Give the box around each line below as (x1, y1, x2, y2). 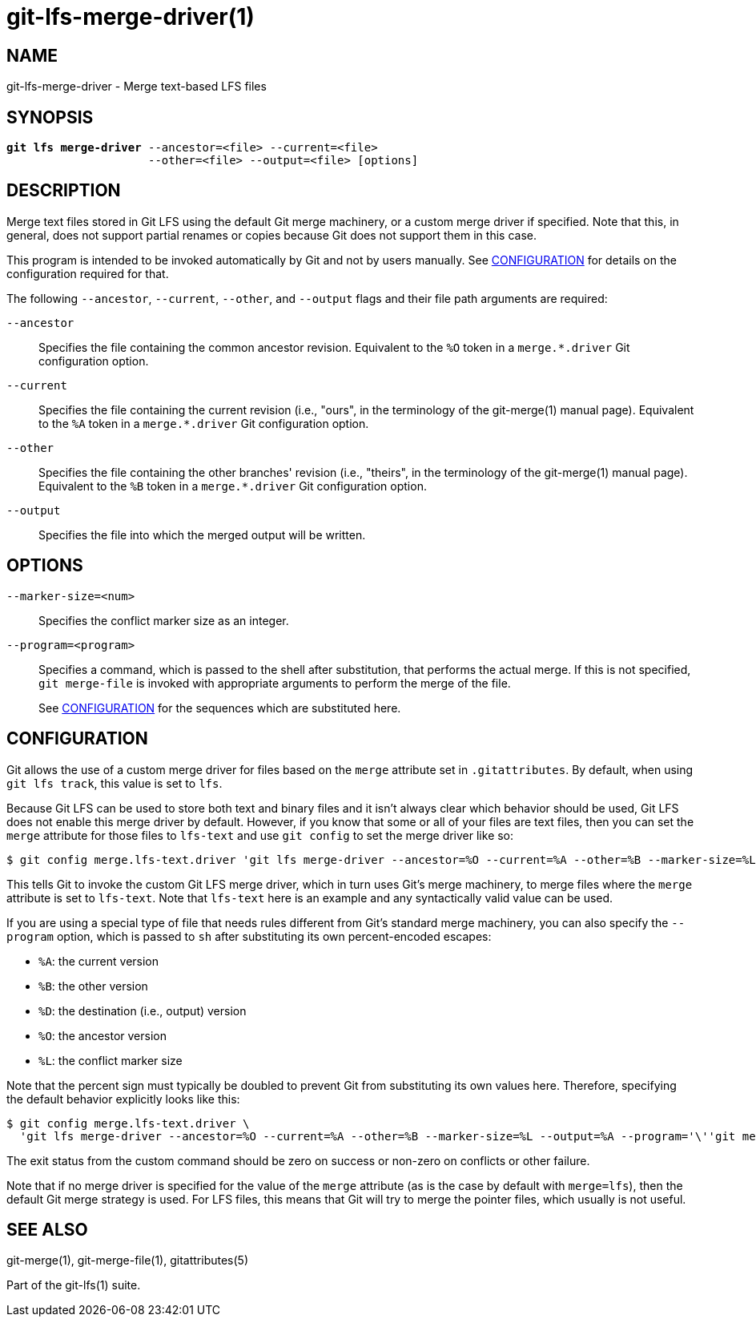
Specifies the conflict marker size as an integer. (38, 613, 289, 627)
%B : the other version (38, 978, 148, 993)
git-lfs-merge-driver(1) (6, 3, 255, 30)
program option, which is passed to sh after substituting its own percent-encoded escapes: (6, 929, 492, 943)
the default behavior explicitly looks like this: (6, 1091, 240, 1106)
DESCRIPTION (6, 180, 121, 201)
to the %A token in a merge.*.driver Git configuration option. (38, 416, 369, 430)
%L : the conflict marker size (38, 1053, 183, 1067)
